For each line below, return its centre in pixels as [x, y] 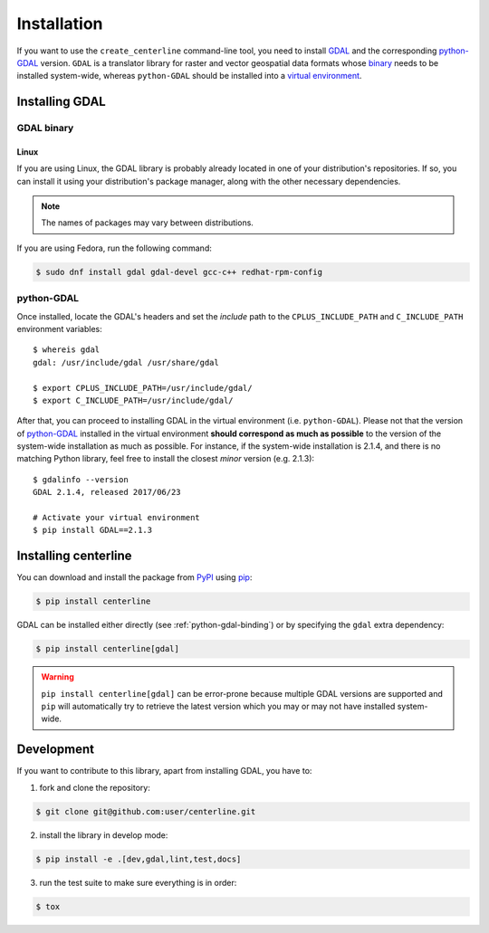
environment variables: [60, 328]
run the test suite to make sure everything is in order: [138, 882]
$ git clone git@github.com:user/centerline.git [146, 811]
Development [56, 750]
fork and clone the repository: [95, 787]
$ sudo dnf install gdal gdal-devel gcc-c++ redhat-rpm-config [179, 272]
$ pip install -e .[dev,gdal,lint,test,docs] [139, 859]
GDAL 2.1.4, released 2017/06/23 [107, 492]
